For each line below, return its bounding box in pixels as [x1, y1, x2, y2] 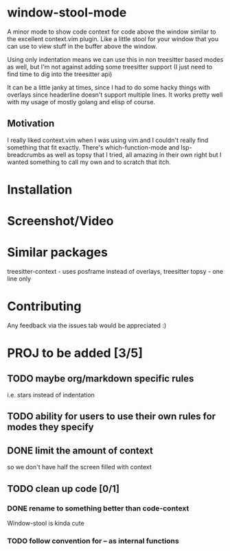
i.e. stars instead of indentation [7, 391, 95, 399]
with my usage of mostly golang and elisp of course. [7, 97, 156, 106]
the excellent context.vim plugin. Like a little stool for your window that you [7, 34, 218, 43]
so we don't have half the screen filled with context [7, 463, 152, 471]
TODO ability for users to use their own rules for [7, 410, 216, 423]
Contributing [7, 298, 82, 314]
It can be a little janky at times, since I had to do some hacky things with [7, 83, 211, 91]
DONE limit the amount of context [7, 445, 153, 456]
